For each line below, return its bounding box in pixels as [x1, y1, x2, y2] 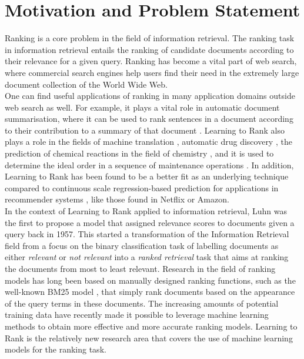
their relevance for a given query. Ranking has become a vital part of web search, [5, 55, 297, 67]
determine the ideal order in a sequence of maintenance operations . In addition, [5, 158, 294, 171]
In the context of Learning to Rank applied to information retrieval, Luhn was [5, 205, 287, 217]
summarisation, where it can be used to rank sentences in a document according [5, 112, 293, 125]
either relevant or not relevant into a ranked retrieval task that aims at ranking [5, 251, 289, 263]
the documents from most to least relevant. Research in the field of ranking [5, 262, 276, 274]
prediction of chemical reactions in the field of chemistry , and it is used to [5, 147, 274, 159]
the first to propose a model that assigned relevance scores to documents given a [5, 216, 295, 228]
